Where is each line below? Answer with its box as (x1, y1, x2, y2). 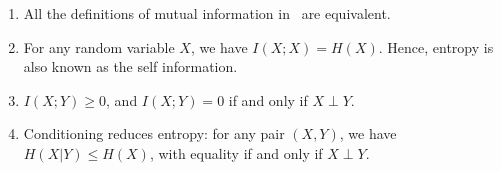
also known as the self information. (23, 56, 238, 77)
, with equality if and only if (149, 142, 323, 163)
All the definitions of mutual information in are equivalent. (23, 3, 391, 23)
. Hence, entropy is (378, 36, 494, 57)
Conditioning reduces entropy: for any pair (23, 123, 285, 144)
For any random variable (23, 36, 175, 57)
